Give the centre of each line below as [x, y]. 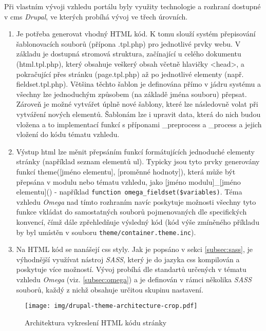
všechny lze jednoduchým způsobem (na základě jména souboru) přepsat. [131, 94]
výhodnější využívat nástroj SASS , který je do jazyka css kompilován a [128, 259]
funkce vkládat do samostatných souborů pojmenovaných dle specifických [131, 212]
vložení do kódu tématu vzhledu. [68, 134]
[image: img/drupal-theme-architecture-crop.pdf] [111, 306]
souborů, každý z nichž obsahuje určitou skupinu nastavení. [110, 289]
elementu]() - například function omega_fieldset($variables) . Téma [129, 192]
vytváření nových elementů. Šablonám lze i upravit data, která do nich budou [138, 114]
